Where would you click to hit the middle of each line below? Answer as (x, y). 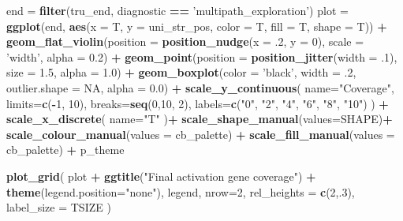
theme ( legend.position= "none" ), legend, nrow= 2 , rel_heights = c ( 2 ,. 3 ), (181, 191)
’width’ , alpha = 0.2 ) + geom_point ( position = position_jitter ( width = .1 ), (202, 56)
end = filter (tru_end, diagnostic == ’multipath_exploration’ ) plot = (177, 10)
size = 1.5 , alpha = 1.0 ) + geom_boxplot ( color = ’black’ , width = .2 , (181, 72)
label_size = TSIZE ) (59, 207)
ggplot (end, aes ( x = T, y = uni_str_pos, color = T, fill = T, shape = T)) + (197, 26)
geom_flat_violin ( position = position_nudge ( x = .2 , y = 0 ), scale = (185, 41)
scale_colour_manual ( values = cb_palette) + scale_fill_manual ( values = (201, 134)
